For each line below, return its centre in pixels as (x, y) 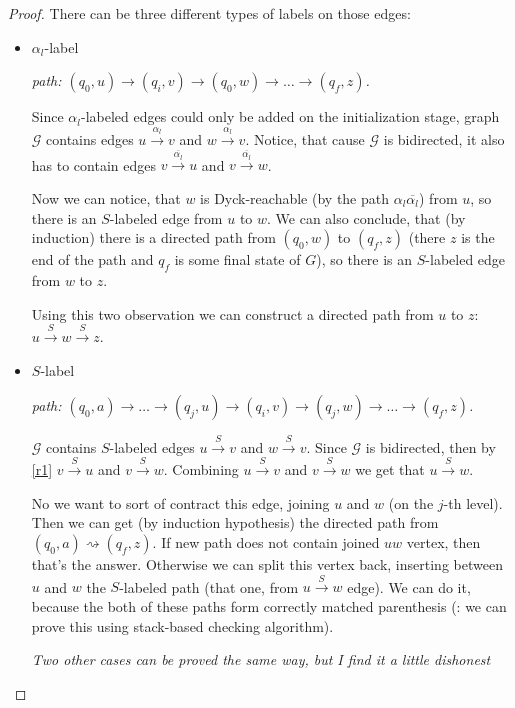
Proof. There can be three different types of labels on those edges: (209, 13)
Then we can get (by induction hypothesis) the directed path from (235, 522)
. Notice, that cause (305, 138)
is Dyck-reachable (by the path (294, 197)
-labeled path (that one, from (209, 586)
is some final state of (237, 259)
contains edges (90, 138)
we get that (390, 469)
